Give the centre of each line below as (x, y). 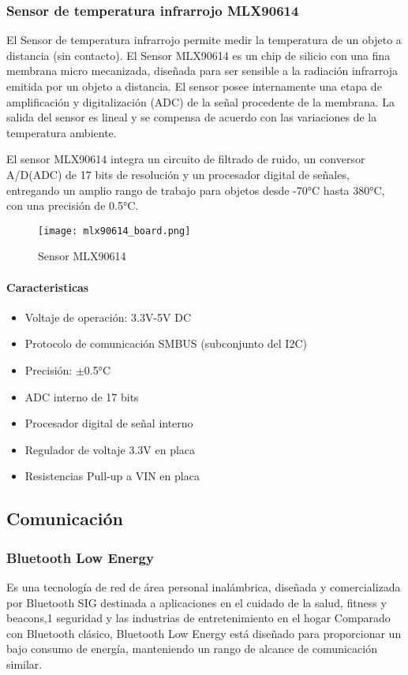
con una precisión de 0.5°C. (73, 205)
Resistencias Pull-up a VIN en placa (112, 476)
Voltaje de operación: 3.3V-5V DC (108, 317)
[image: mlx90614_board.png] (114, 231)
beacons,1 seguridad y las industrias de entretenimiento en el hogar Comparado (198, 618)
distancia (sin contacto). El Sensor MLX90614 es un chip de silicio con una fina (198, 55)
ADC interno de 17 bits (82, 396)
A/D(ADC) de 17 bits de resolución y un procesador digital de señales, (178, 174)
